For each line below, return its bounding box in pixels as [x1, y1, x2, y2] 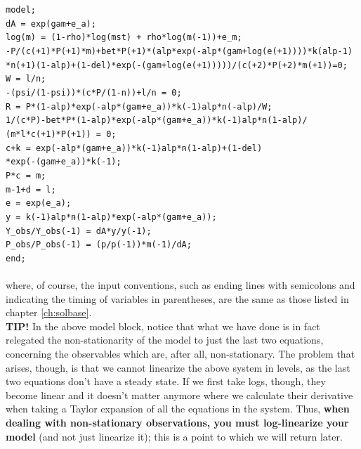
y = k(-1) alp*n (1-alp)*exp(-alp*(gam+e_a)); [6, 212, 217, 222]
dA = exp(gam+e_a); [6, 18, 96, 29]
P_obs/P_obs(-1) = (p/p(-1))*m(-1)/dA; [6, 240, 192, 250]
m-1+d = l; [6, 184, 56, 195]
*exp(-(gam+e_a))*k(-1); [6, 157, 122, 167]
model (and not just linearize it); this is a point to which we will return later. [6, 429, 343, 443]
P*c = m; [6, 170, 46, 181]
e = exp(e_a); [6, 198, 72, 209]
